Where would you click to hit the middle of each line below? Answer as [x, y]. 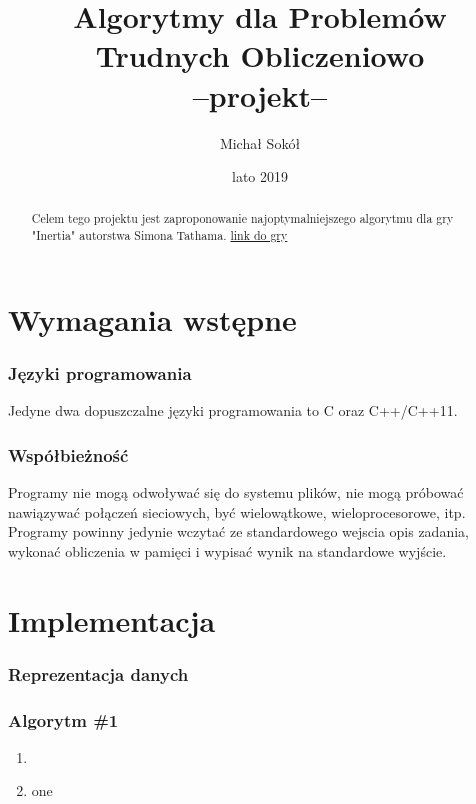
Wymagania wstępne [152, 318]
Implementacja [112, 619]
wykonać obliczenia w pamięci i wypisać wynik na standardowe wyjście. [227, 550]
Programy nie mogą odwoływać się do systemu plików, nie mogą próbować [236, 492]
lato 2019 [260, 176]
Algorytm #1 [63, 719]
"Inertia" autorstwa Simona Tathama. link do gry [159, 235]
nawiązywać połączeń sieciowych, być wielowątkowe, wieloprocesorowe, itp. [237, 511]
